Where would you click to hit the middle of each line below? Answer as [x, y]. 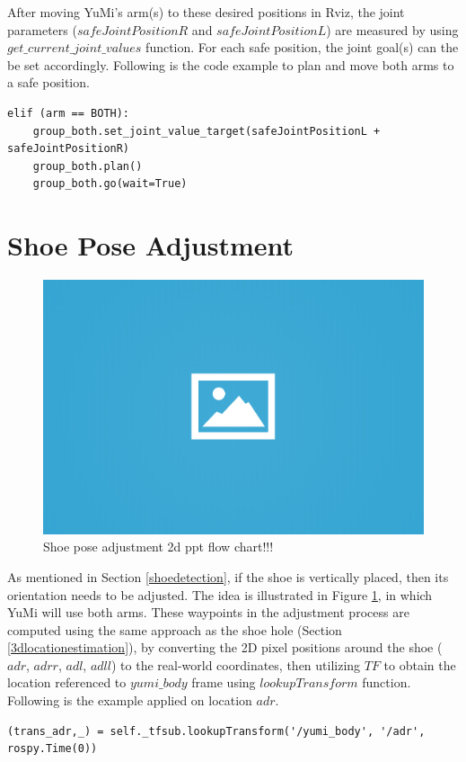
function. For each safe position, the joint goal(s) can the [302, 47]
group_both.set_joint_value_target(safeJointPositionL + [207, 131]
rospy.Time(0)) [53, 749]
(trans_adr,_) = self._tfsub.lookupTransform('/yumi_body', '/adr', [216, 731]
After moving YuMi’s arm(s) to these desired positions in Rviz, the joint [206, 12]
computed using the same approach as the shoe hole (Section [175, 629]
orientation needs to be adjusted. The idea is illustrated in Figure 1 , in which [220, 594]
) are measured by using [392, 29]
